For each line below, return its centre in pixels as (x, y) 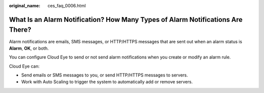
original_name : (25, 6)
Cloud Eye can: (24, 66)
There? (20, 30)
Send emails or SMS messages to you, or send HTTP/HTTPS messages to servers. (105, 75)
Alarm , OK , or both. (29, 48)
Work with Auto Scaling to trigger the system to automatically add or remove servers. (107, 82)
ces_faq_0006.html (67, 6)
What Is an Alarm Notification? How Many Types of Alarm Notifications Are (126, 19)
